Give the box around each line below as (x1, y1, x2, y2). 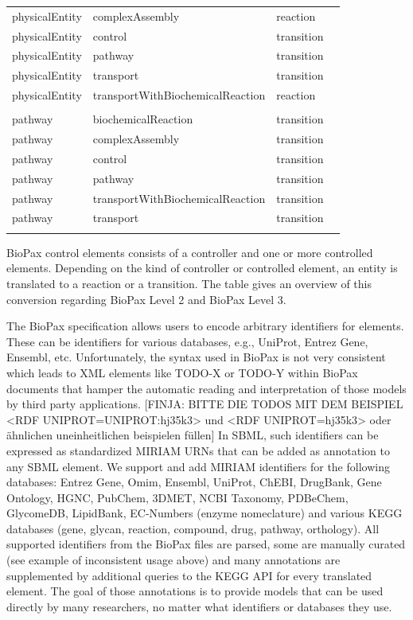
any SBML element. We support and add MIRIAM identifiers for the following (6, 458, 390, 474)
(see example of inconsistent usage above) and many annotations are (6, 552, 341, 568)
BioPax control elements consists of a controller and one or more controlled (6, 244, 373, 260)
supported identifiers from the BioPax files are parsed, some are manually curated (6, 536, 406, 552)
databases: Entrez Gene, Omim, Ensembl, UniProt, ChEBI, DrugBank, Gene (6, 474, 382, 490)
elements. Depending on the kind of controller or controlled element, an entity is (6, 259, 398, 276)
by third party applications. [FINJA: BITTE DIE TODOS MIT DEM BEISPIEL (6, 396, 403, 412)
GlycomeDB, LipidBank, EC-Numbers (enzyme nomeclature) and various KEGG (6, 505, 403, 521)
